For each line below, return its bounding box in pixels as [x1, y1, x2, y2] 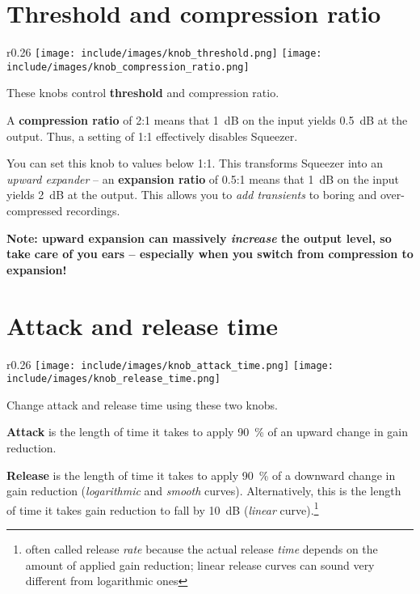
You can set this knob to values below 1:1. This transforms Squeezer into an [6, 155, 384, 172]
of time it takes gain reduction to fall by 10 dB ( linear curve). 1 [6, 499, 319, 518]
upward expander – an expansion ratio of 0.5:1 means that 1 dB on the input [6, 170, 400, 187]
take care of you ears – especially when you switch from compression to [6, 245, 414, 262]
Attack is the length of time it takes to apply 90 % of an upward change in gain [6, 423, 408, 440]
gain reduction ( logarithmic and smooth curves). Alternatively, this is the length [6, 482, 401, 499]
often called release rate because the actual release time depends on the [25, 541, 378, 558]
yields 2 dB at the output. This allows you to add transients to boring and [6, 186, 377, 203]
